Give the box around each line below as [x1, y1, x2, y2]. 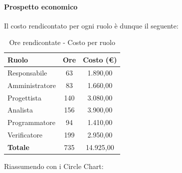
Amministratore [7, 79, 56, 90]
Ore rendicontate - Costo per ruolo [9, 37, 115, 47]
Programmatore [7, 117, 55, 127]
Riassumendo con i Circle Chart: [4, 160, 104, 171]
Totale [7, 141, 29, 152]
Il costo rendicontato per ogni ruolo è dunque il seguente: [4, 20, 179, 30]
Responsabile [7, 67, 47, 77]
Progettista [7, 92, 41, 102]
